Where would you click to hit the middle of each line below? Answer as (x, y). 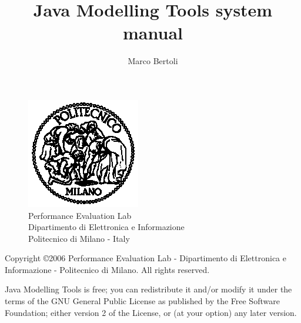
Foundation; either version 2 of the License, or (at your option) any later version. (151, 312)
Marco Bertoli (153, 61)
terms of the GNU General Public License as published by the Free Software (142, 301)
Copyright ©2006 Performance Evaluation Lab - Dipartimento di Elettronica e (146, 258)
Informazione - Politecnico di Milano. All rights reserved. (107, 269)
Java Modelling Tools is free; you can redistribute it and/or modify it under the (148, 289)
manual (153, 33)
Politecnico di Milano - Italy (79, 238)
